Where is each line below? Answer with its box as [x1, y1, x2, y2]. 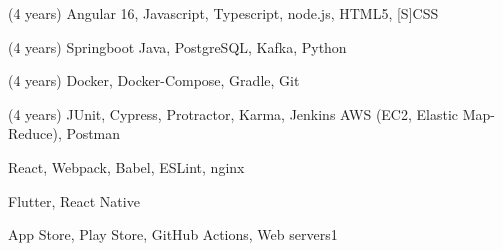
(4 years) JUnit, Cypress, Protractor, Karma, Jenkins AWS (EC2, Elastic [8, 103, 459, 124]
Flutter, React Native [8, 190, 140, 211]
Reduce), [8, 123, 62, 144]
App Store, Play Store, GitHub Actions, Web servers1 [8, 224, 338, 245]
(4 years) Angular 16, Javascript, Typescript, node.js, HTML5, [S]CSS [8, 3, 439, 23]
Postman [66, 123, 121, 144]
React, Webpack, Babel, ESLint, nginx [8, 156, 245, 177]
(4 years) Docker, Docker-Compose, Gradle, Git [8, 70, 300, 91]
